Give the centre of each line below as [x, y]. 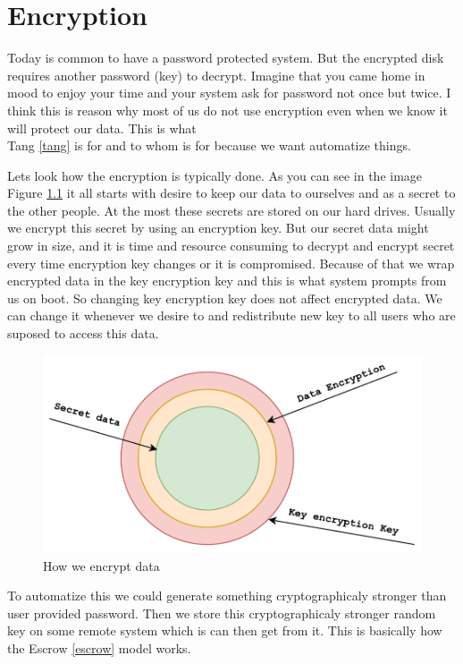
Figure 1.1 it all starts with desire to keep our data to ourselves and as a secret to [231, 193]
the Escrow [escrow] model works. [99, 648]
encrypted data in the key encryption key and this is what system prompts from [227, 281]
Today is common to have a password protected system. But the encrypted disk [226, 58]
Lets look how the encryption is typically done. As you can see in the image [215, 175]
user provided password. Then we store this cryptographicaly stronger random [222, 613]
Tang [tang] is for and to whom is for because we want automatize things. [209, 145]
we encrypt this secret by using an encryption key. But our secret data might [218, 228]
